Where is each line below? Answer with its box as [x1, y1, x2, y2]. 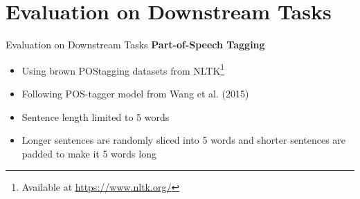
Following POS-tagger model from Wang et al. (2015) [21, 86, 249, 100]
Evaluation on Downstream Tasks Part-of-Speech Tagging [6, 37, 265, 52]
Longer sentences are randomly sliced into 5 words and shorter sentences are [21, 133, 346, 147]
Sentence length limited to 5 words [21, 109, 170, 124]
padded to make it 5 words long [21, 146, 156, 160]
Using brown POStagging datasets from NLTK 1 [21, 61, 225, 77]
